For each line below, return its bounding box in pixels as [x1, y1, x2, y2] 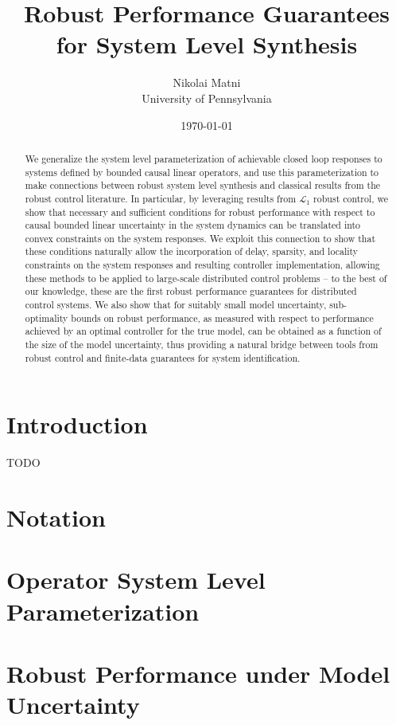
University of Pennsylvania [142, 89, 272, 106]
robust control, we [313, 191, 389, 205]
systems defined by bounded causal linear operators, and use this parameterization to [25, 165, 379, 178]
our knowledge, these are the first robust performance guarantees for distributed [25, 284, 357, 298]
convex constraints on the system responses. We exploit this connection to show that [25, 231, 376, 245]
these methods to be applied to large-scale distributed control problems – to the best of [25, 271, 387, 284]
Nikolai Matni [173, 74, 241, 91]
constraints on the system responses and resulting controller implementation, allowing [25, 258, 380, 272]
